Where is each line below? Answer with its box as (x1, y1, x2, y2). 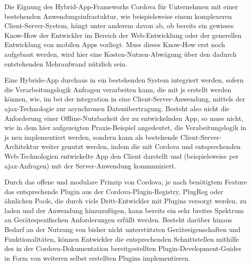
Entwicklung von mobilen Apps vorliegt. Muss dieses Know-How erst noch (4, 39, 225, 50)
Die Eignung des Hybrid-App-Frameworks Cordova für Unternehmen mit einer (4, 1, 238, 11)
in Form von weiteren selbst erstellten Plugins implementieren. (4, 252, 190, 263)
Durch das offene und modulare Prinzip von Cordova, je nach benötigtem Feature (4, 177, 247, 187)
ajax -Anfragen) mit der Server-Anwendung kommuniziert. (4, 160, 176, 170)
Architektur (4, 141, 39, 151)
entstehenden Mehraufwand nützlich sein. (4, 58, 127, 68)
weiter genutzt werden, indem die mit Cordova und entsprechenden (41, 141, 241, 151)
